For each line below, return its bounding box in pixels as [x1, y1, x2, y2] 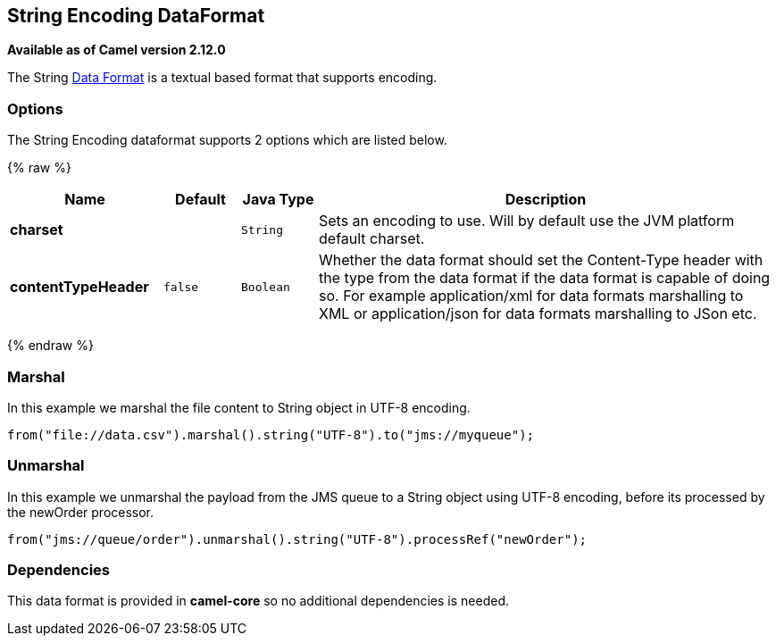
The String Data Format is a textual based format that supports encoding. [7, 70, 438, 86]
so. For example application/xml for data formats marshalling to [319, 287, 744, 305]
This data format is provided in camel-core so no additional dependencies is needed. [7, 593, 510, 609]
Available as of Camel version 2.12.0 [7, 42, 226, 58]
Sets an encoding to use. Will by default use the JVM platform [319, 212, 735, 230]
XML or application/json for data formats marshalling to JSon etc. [319, 305, 757, 323]
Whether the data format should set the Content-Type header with [319, 251, 763, 270]
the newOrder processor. [7, 504, 154, 520]
